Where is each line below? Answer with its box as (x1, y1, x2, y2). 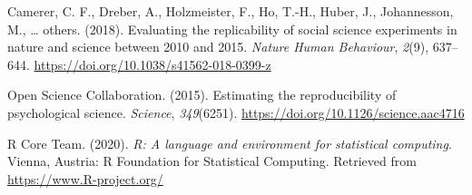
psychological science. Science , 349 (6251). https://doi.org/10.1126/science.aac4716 (7, 102, 465, 122)
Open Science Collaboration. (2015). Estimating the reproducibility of (7, 85, 397, 104)
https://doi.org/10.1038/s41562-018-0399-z (34, 54, 271, 73)
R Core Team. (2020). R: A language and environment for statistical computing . (7, 133, 452, 152)
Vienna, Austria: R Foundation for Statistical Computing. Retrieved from (7, 151, 417, 171)
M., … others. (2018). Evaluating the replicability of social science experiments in (7, 19, 457, 38)
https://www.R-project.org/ (7, 169, 163, 188)
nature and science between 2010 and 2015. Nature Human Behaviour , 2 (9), (7, 37, 429, 56)
